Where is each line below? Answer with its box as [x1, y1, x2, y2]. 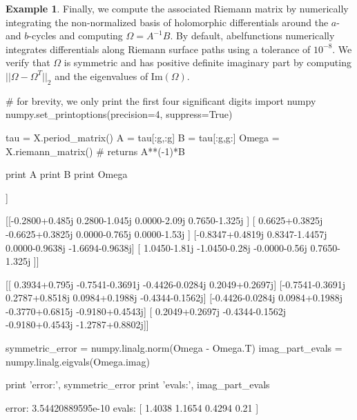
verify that [6, 55, 50, 70]
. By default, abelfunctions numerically [170, 28, 335, 43]
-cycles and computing [28, 28, 123, 43]
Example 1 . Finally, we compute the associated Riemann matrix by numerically [6, 1, 349, 15]
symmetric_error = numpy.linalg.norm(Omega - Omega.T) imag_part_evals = [6, 341, 342, 355]
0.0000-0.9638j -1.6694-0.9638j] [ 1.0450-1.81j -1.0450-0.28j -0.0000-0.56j [6, 240, 307, 254]
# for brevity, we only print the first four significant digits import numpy [6, 93, 316, 108]
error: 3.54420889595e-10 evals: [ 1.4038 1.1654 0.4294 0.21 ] [6, 400, 259, 414]
